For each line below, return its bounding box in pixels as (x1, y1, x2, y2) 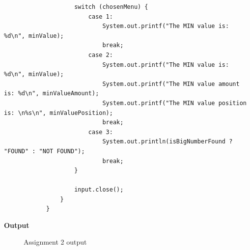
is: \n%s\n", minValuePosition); (4, 109, 113, 116)
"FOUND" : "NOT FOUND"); (4, 147, 85, 155)
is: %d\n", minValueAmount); (4, 90, 99, 97)
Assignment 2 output (24, 236, 87, 247)
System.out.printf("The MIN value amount (102, 80, 240, 87)
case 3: (88, 128, 113, 136)
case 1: (88, 13, 113, 20)
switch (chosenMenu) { (74, 3, 148, 10)
